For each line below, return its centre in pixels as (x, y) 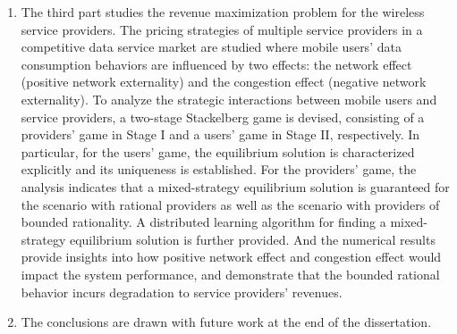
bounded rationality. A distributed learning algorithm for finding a (203, 222)
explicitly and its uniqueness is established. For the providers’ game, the (219, 169)
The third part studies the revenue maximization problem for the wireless (223, 12)
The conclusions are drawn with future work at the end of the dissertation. (226, 322)
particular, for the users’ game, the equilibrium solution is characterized (218, 151)
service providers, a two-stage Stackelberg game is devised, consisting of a (223, 117)
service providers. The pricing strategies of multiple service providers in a (222, 29)
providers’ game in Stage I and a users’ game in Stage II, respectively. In (220, 134)
